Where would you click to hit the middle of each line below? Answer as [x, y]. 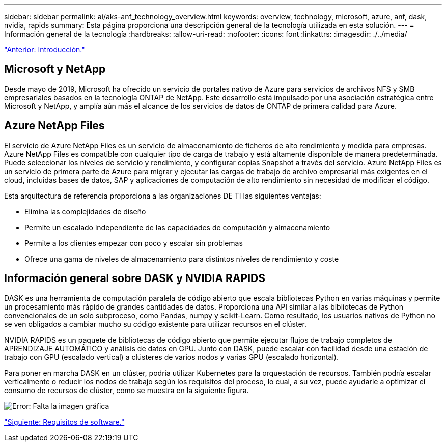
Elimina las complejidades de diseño [85, 211]
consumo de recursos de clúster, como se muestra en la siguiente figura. [127, 390]
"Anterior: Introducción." [45, 50]
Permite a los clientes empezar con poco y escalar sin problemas [134, 243]
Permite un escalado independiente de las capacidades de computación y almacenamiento [177, 227]
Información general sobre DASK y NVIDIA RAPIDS [135, 278]
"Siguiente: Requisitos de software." [64, 422]
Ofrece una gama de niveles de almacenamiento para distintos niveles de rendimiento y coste [182, 259]
